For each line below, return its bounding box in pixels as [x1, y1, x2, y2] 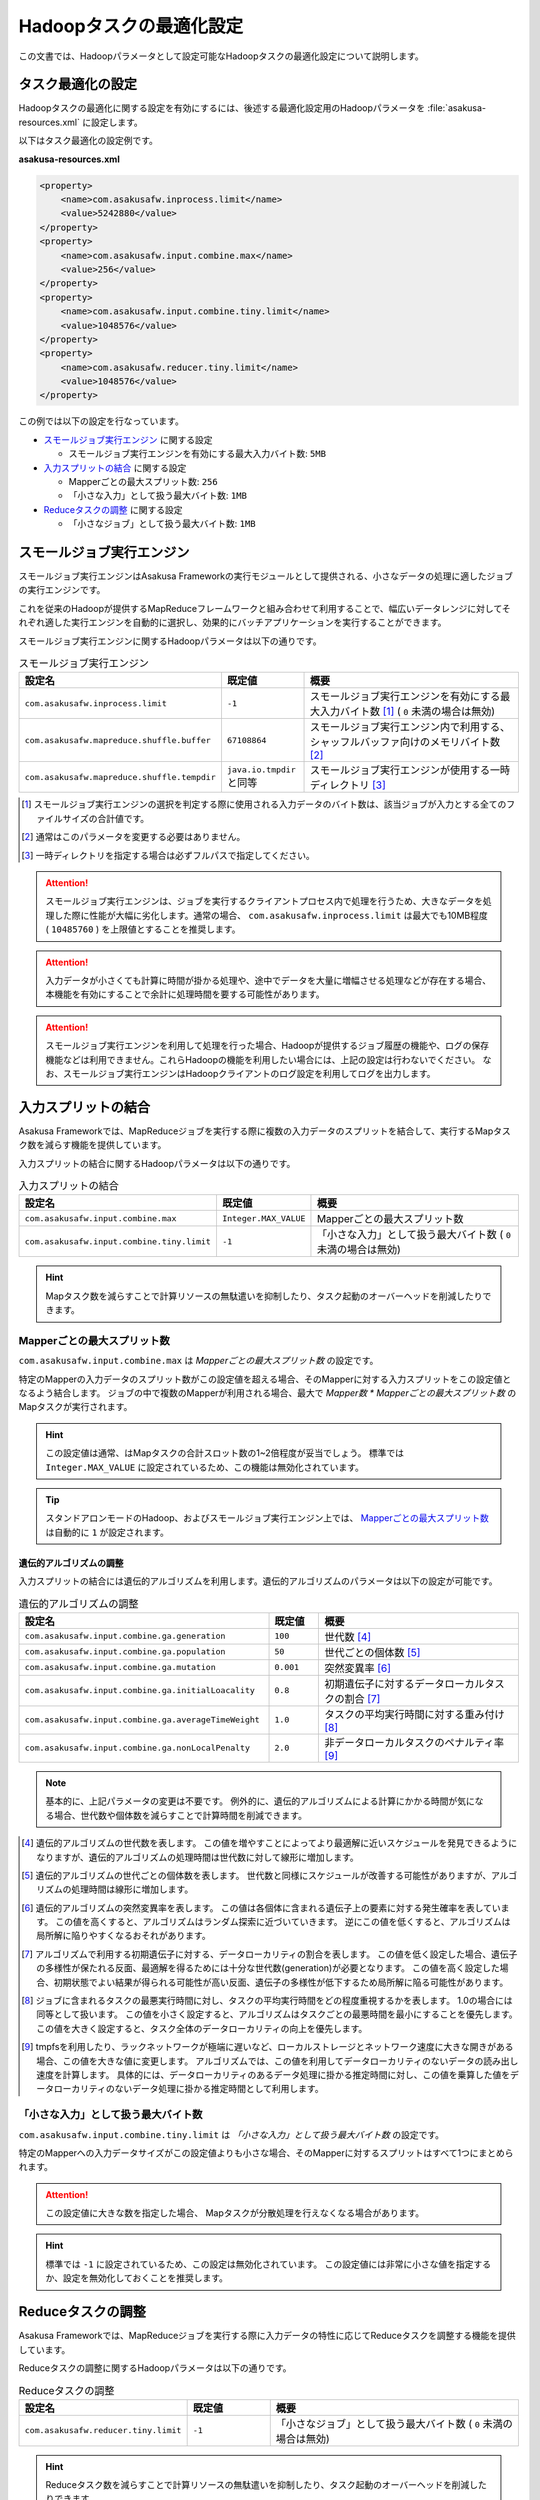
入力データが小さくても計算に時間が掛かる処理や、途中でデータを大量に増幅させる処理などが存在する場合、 [45, 974, 492, 986]
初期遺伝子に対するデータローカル [324, 1676, 485, 1690]
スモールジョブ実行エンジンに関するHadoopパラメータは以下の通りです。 [18, 635, 322, 647]
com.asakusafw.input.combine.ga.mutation [24, 1662, 216, 1673]
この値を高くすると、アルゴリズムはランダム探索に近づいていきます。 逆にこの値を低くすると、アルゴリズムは [55, 1916, 511, 1928]
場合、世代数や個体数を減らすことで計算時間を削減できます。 [53, 1809, 307, 1821]
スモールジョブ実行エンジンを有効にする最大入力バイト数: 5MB [68, 448, 327, 460]
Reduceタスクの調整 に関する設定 [43, 503, 183, 515]
